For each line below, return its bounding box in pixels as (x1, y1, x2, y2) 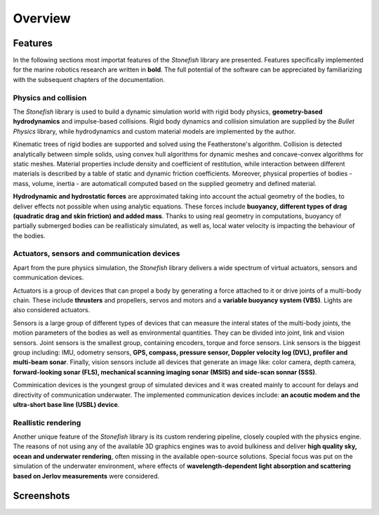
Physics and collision (13, 93, 87, 102)
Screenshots (13, 490, 70, 502)
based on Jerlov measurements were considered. (13, 471, 160, 480)
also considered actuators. (13, 306, 91, 314)
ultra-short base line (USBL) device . (13, 400, 120, 408)
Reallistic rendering (13, 417, 81, 427)
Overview (13, 11, 71, 26)
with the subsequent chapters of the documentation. (13, 75, 165, 83)
